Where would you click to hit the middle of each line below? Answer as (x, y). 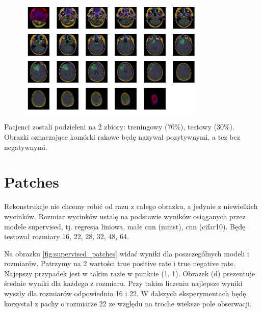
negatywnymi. (26, 147)
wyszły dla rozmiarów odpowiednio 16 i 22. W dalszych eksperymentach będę (125, 293)
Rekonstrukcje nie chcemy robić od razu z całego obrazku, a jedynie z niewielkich (131, 206)
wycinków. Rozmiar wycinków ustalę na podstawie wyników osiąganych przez (125, 216)
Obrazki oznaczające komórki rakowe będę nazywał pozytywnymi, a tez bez (122, 137)
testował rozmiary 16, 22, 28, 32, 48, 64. (67, 236)
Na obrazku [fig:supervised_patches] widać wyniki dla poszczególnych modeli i (127, 253)
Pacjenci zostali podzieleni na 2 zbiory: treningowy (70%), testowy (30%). (119, 127)
